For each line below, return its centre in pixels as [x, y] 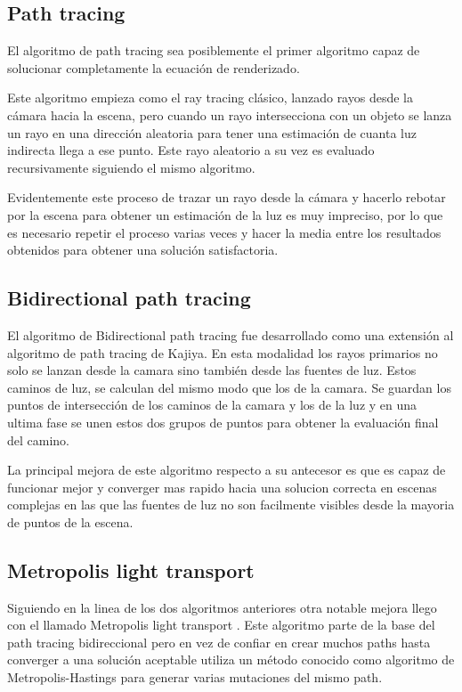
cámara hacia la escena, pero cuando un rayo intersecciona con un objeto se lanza [230, 114]
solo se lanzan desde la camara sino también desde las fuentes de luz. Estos [212, 370]
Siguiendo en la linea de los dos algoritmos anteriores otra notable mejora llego [222, 607]
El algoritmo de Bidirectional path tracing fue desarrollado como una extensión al [231, 334]
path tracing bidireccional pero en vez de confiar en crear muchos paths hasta [219, 642]
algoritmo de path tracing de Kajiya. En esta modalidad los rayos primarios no [223, 352]
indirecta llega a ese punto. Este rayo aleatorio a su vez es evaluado [191, 150]
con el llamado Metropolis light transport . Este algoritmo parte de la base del [221, 625]
